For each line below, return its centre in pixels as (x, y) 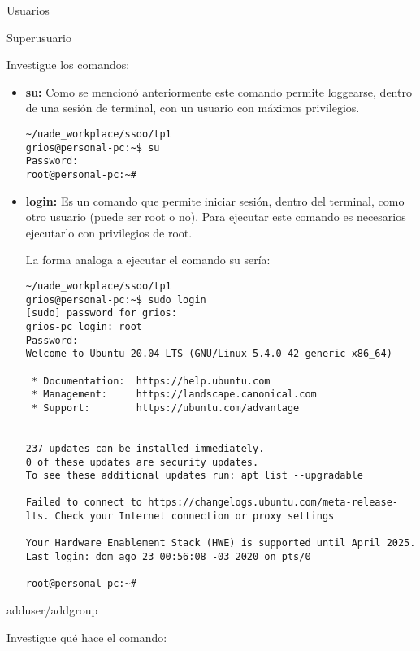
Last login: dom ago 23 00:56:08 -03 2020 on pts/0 (168, 557)
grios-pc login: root (84, 326)
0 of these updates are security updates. (142, 462)
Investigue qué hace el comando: (87, 637)
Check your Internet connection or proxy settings (195, 516)
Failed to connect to (84, 503)
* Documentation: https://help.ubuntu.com (151, 381)
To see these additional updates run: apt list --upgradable (195, 476)
